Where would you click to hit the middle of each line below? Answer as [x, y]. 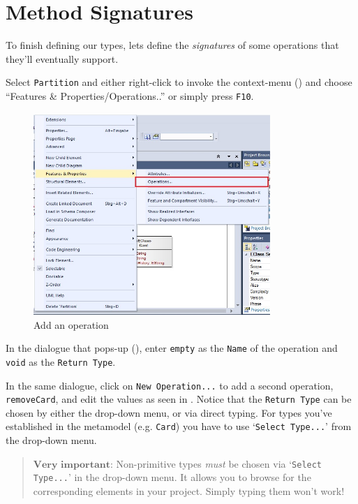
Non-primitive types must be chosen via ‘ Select [219, 463]
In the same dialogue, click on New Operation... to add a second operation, [170, 385]
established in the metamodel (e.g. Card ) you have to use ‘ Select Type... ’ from [179, 426]
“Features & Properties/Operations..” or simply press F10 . [130, 95]
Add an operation [71, 324]
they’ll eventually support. [62, 58]
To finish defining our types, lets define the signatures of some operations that [172, 45]
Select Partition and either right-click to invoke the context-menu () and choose [179, 82]
